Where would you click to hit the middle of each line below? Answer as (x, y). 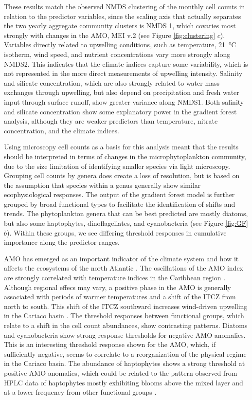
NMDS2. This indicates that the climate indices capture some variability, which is (126, 64)
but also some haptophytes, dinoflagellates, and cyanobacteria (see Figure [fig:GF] (126, 223)
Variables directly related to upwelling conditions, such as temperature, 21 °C (120, 45)
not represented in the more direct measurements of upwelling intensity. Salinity (123, 73)
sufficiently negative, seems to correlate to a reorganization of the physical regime (125, 354)
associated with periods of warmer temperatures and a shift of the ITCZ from (120, 297)
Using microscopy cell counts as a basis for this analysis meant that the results (121, 147)
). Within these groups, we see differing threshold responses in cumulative (117, 232)
